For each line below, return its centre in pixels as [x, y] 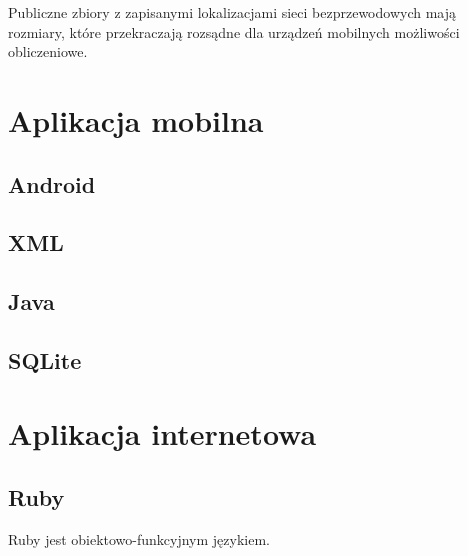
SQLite [45, 359]
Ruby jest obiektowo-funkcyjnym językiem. [139, 538]
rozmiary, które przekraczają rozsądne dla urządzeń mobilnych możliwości [234, 31]
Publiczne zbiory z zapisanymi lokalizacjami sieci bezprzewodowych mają [232, 12]
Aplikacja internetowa [162, 433]
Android [52, 183]
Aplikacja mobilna [136, 119]
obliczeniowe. [48, 51]
